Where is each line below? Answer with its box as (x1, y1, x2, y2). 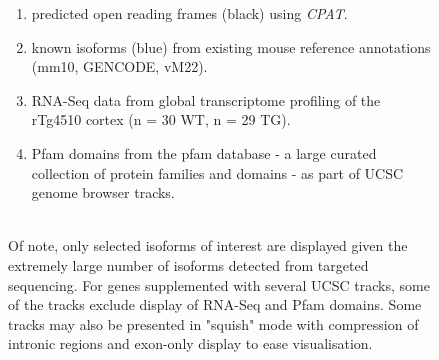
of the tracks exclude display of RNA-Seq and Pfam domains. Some (8, 294, 422, 315)
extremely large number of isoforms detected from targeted (8, 254, 369, 275)
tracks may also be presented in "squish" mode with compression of (8, 313, 419, 334)
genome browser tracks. (31, 182, 175, 203)
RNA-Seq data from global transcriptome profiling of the (31, 89, 381, 110)
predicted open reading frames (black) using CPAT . (31, 3, 348, 23)
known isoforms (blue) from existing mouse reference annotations (31, 36, 431, 57)
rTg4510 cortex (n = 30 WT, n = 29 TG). (31, 109, 291, 130)
